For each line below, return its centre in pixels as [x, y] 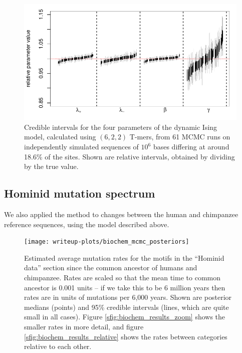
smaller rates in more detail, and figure [84, 327]
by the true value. [51, 166]
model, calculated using [60, 137]
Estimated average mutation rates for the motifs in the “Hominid [124, 257]
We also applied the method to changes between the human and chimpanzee [121, 214]
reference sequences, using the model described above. [87, 224]
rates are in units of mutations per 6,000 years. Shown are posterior [128, 297]
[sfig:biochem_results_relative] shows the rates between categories [126, 336]
